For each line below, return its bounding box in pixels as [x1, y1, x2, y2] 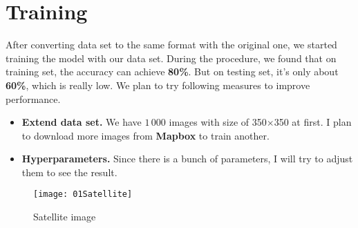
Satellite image [33, 209, 96, 224]
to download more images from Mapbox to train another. [21, 128, 270, 142]
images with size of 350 [169, 115, 267, 129]
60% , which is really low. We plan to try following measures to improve [6, 77, 310, 92]
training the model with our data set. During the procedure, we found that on [6, 50, 337, 65]
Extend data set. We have [21, 115, 142, 129]
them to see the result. [21, 164, 117, 179]
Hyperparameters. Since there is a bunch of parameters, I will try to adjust [21, 151, 353, 166]
